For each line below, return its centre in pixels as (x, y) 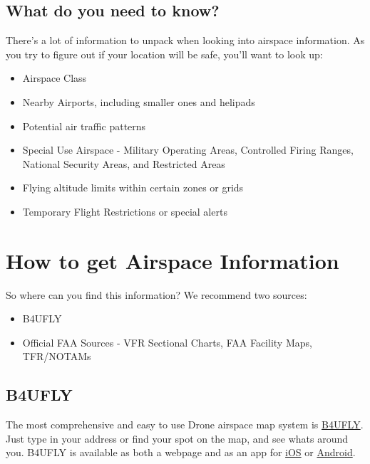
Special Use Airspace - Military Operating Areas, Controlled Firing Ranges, (188, 150)
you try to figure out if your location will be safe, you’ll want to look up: (164, 54)
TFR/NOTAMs (57, 356)
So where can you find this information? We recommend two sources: (156, 294)
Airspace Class (55, 78)
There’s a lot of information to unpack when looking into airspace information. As (185, 40)
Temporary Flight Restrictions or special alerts (125, 211)
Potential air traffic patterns (84, 126)
